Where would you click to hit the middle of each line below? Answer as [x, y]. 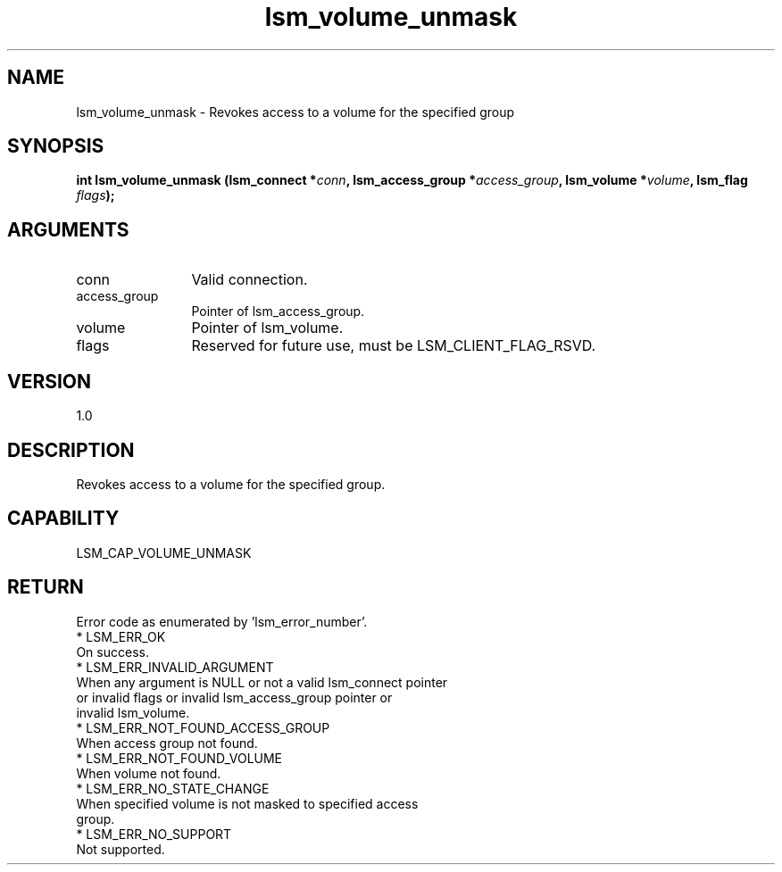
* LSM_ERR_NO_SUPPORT [154, 834]
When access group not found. [167, 743]
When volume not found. [149, 773]
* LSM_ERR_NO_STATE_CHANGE [173, 788]
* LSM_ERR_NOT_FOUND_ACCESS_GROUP [203, 727]
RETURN [46, 587]
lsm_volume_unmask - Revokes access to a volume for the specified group [295, 112]
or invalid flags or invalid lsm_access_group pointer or [234, 697]
